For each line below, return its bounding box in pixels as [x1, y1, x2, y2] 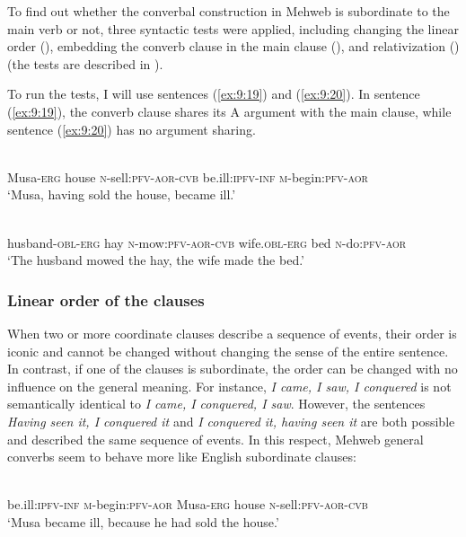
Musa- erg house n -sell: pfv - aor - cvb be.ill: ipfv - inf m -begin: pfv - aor [7, 167, 368, 186]
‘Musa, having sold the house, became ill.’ [7, 185, 236, 204]
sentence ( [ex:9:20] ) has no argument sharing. [7, 119, 256, 138]
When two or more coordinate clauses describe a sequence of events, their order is [7, 323, 457, 342]
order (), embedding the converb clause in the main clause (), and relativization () [7, 37, 460, 56]
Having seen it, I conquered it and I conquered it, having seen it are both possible [7, 411, 455, 430]
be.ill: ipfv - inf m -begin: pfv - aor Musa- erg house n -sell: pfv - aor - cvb [7, 495, 368, 514]
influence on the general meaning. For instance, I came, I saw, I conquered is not [7, 376, 452, 395]
